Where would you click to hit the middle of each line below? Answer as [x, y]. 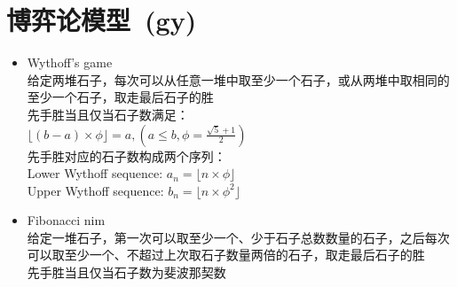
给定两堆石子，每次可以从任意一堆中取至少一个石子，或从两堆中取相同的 [238, 79]
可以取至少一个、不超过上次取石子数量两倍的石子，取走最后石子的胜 [226, 255]
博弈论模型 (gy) [102, 20]
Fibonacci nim [66, 220]
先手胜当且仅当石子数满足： [108, 114]
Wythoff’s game [70, 62]
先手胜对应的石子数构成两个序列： [126, 155]
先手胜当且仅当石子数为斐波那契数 [126, 272]
